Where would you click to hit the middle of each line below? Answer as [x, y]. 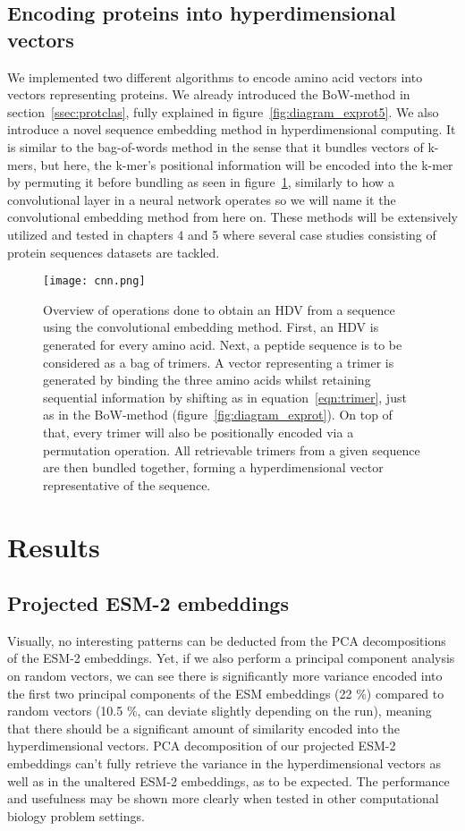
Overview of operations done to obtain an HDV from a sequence [219, 309]
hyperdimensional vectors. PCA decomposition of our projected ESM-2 [202, 746]
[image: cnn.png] [94, 281]
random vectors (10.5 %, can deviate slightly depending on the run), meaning [220, 711]
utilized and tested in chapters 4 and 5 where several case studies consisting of [222, 234]
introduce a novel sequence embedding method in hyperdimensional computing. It [232, 129]
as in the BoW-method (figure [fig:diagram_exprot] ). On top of [218, 415]
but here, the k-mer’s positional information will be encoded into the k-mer [247, 164]
